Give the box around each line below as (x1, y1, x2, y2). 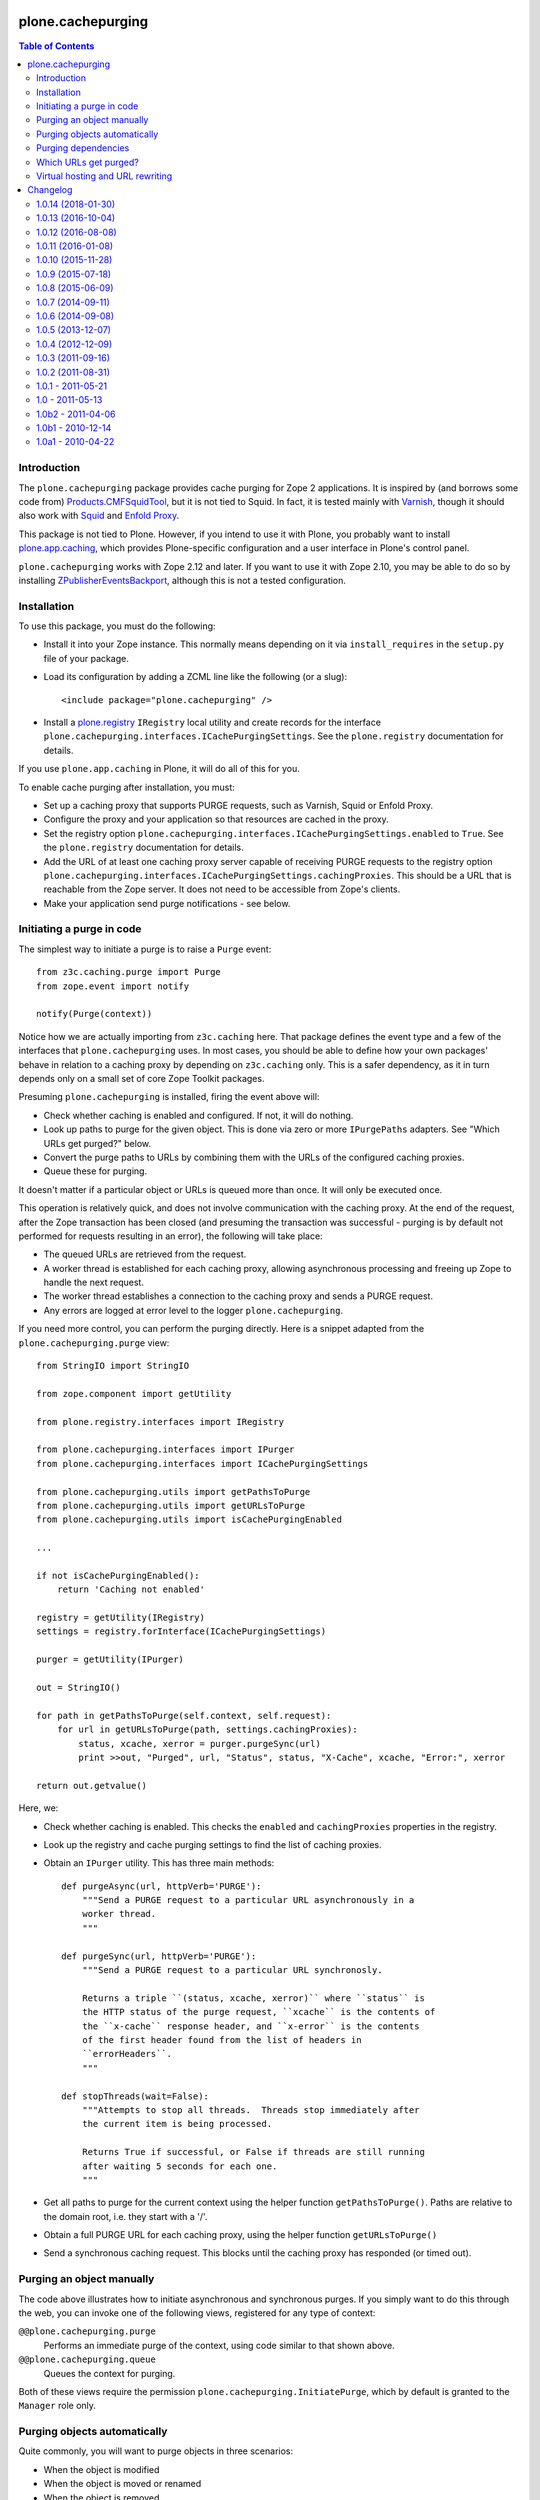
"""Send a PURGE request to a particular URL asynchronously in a (81, 1895, 415, 1906)
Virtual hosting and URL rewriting (36, 170, 173, 182)
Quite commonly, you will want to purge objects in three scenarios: (18, 2445, 294, 2457)
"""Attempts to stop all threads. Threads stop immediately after (81, 2104, 420, 2115)
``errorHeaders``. (81, 2048, 173, 2060)
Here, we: (18, 1802, 59, 1814)
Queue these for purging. (43, 1165, 148, 1177)
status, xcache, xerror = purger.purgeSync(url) (78, 1738, 322, 1749)
